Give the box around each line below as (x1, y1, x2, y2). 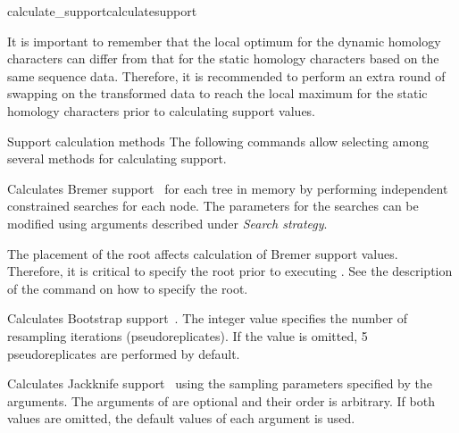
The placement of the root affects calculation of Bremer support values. (7, 244, 398, 262)
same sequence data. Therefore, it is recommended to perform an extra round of (7, 66, 446, 85)
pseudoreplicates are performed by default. (7, 344, 240, 362)
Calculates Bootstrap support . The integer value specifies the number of (7, 309, 407, 328)
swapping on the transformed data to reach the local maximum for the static (7, 84, 428, 103)
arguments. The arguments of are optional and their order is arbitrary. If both (7, 391, 435, 410)
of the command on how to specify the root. (7, 279, 248, 297)
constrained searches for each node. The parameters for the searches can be (7, 196, 419, 215)
